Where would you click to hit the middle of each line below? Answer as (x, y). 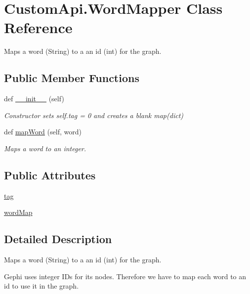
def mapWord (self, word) (43, 132)
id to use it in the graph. (42, 286)
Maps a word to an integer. (45, 148)
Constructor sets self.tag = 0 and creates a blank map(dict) (94, 115)
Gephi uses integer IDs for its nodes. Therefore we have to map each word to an (125, 276)
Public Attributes (50, 175)
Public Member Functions (72, 78)
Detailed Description (58, 239)
